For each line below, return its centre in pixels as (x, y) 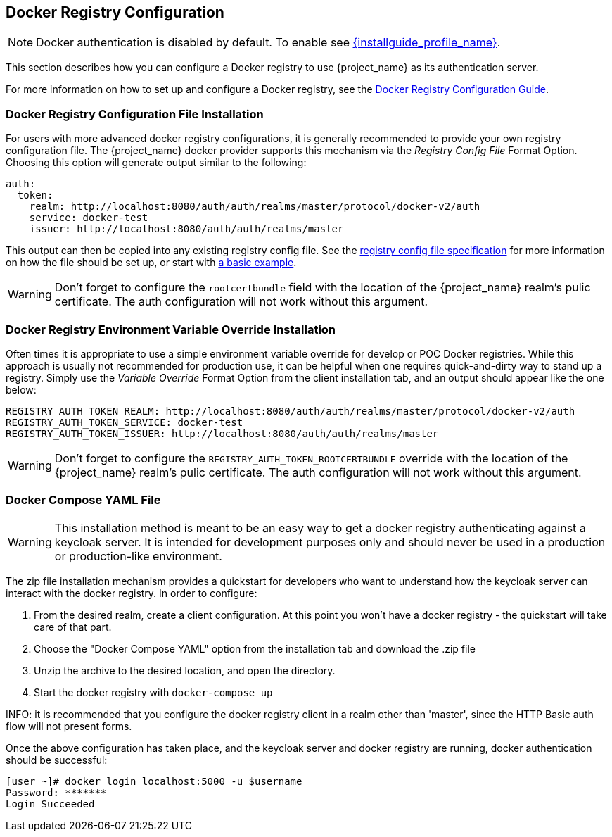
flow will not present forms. (69, 726)
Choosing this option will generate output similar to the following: (156, 163)
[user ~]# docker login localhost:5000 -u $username (154, 781)
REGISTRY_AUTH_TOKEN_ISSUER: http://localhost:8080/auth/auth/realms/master (222, 433)
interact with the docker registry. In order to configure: (132, 593)
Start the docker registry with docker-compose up (153, 692)
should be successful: (57, 760)
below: (21, 389)
